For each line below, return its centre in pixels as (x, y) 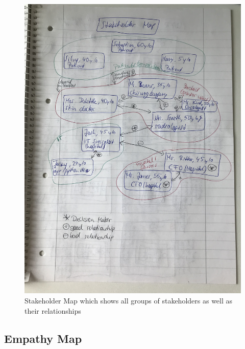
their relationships (53, 310)
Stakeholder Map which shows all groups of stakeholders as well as (129, 300)
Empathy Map (43, 338)
